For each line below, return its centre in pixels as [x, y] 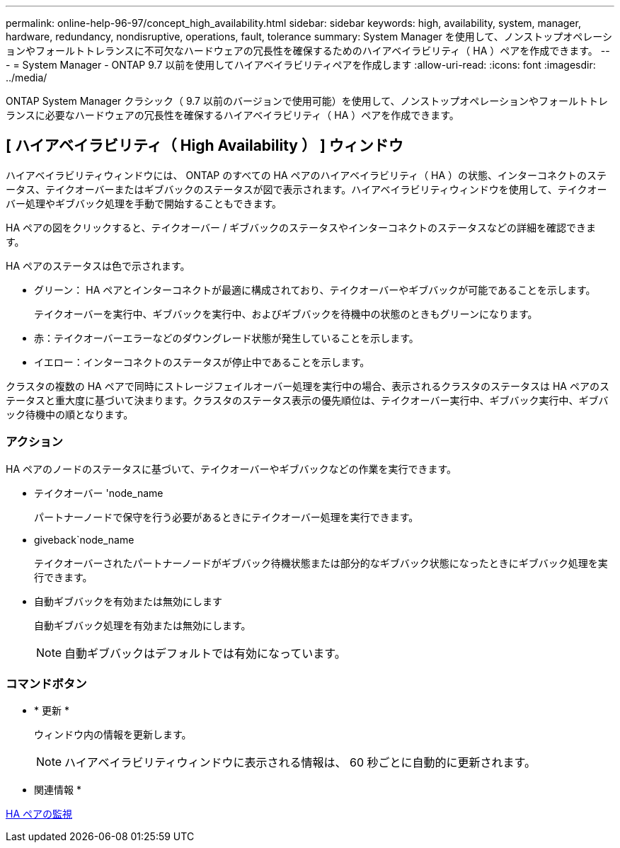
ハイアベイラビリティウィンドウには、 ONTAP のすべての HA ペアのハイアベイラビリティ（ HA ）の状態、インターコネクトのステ [306, 175]
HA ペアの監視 [39, 814]
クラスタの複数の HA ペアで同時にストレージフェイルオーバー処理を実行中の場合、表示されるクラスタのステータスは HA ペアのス [308, 386]
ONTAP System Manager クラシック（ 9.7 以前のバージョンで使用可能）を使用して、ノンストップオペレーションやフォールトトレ [307, 101]
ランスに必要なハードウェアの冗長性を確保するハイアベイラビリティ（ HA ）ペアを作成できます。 [232, 115]
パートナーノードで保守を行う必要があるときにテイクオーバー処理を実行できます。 [226, 517]
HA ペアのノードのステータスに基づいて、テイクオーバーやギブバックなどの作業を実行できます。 [231, 469]
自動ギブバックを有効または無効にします [128, 601]
